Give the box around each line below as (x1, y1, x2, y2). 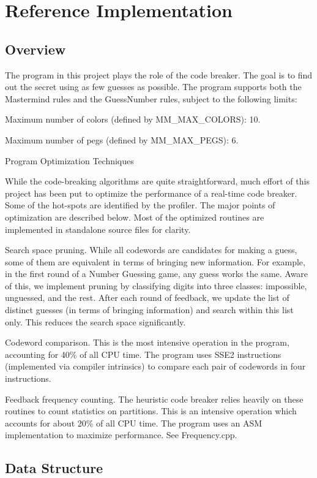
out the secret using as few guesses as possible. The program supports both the (5, 80, 302, 93)
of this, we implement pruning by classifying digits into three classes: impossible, (5, 279, 307, 292)
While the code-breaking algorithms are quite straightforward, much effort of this (5, 175, 310, 188)
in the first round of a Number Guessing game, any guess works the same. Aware (5, 267, 308, 280)
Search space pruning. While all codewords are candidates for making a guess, (5, 243, 297, 256)
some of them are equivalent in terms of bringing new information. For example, (5, 255, 305, 268)
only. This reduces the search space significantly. (5, 315, 186, 328)
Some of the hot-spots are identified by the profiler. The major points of (5, 199, 275, 211)
